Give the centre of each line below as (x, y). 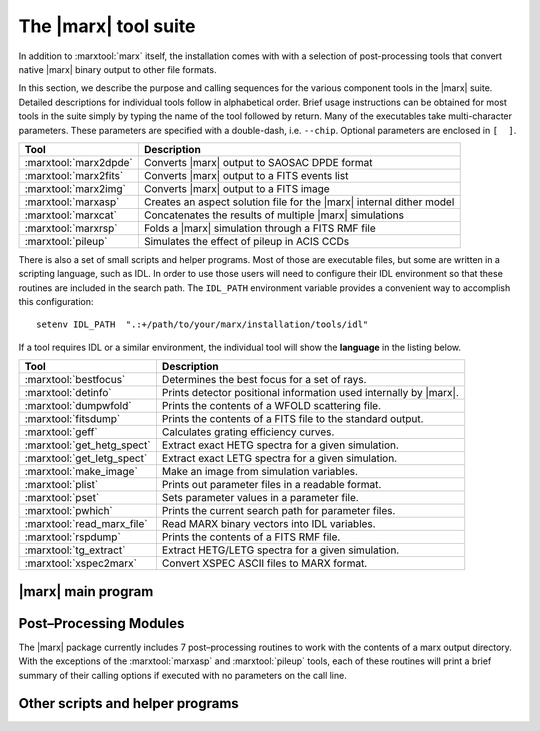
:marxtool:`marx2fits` (74, 175)
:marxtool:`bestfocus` (75, 380)
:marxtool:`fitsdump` (72, 419)
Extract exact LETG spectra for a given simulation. (279, 458)
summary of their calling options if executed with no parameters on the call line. (182, 675)
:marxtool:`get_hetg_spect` (87, 445)
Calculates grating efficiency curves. (248, 432)
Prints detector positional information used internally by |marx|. (310, 393)
